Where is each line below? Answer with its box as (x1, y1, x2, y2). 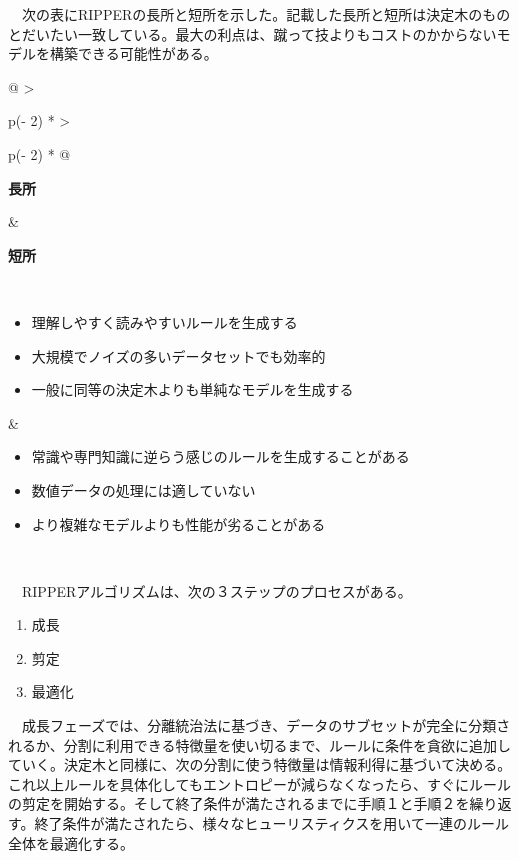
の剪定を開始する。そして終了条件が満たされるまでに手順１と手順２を (8, 793, 470, 814)
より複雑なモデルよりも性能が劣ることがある (31, 513, 326, 534)
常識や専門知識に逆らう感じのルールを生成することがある (31, 446, 410, 467)
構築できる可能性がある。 (49, 43, 218, 64)
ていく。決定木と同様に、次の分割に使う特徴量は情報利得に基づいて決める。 (8, 754, 512, 775)
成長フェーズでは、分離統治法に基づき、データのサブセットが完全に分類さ (21, 715, 511, 736)
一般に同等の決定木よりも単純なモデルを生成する (31, 379, 354, 400)
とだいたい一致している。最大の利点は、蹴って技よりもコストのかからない (8, 23, 497, 44)
